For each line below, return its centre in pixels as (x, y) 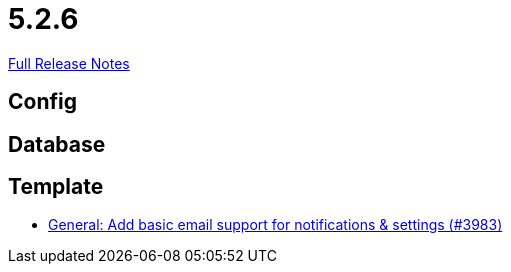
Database (57, 144)
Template (56, 187)
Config (42, 102)
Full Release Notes (69, 63)
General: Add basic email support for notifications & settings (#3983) (275, 225)
